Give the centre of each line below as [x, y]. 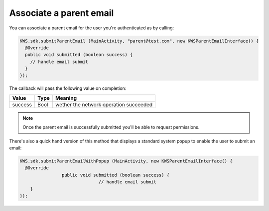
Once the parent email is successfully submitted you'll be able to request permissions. [111, 127]
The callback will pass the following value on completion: [68, 88]
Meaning [66, 98]
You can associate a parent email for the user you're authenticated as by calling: [92, 28]
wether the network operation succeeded [104, 104]
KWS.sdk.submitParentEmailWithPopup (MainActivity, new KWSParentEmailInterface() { [126, 161]
